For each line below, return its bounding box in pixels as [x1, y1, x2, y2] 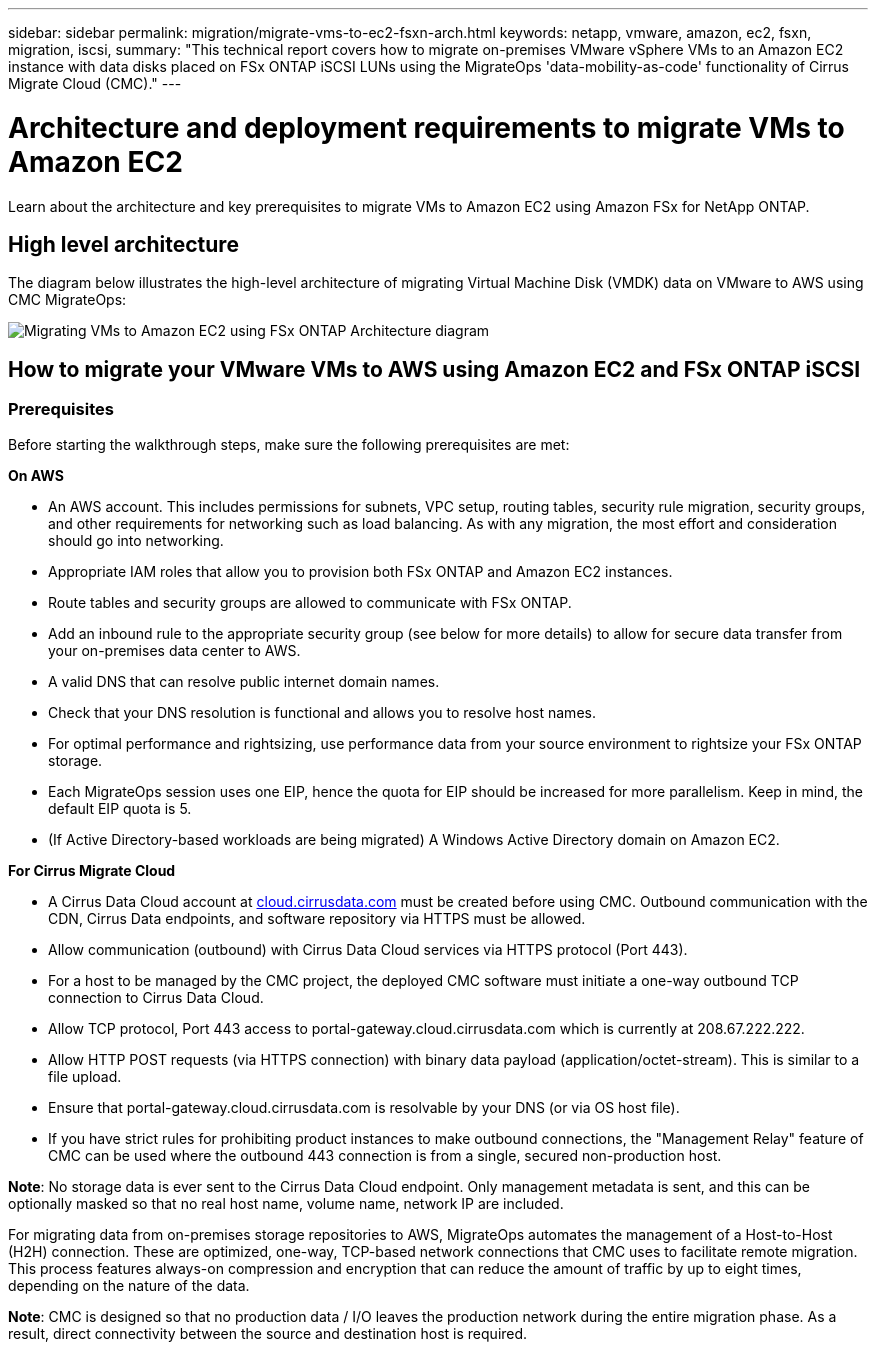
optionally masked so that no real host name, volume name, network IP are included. [8, 1194, 564, 1212]
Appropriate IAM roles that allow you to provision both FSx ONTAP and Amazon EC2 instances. [48, 562, 673, 580]
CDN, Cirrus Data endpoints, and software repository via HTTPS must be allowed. [48, 909, 586, 927]
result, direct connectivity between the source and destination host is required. [8, 1324, 528, 1342]
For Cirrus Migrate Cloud [8, 861, 176, 879]
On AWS [8, 466, 64, 484]
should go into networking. [48, 531, 224, 549]
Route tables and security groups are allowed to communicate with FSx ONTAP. [48, 593, 572, 611]
